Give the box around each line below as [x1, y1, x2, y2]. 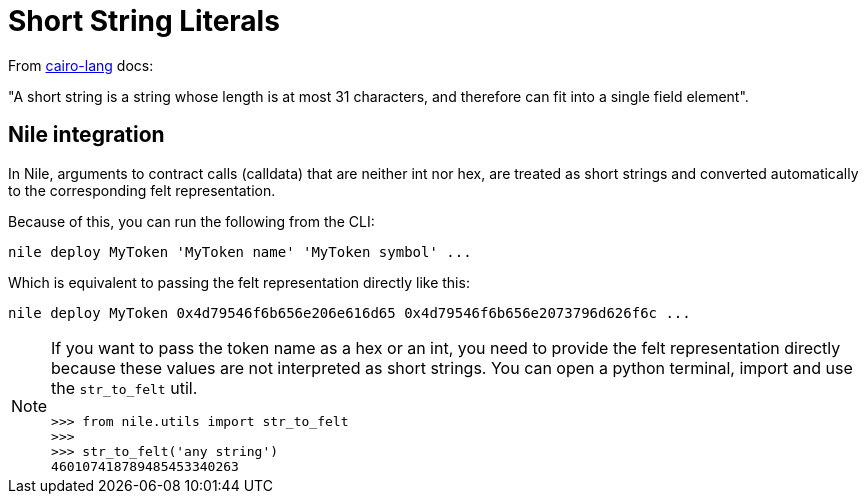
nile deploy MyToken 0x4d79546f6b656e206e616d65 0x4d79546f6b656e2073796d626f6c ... [8, 304, 691, 321]
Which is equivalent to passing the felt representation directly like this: [8, 273, 470, 291]
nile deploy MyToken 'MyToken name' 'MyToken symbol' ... [8, 243, 472, 260]
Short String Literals [8, 4, 280, 38]
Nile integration [8, 122, 165, 148]
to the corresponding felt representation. [8, 181, 276, 199]
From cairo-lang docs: [8, 56, 154, 74]
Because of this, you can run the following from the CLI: [8, 212, 375, 230]
